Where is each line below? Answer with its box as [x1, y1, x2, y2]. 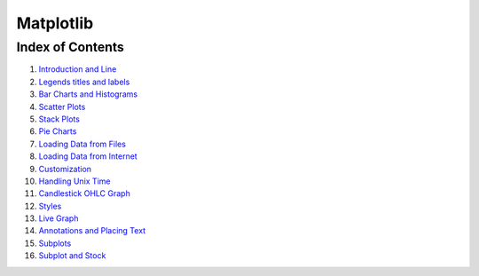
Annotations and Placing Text [38, 225, 146, 236]
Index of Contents [16, 39, 124, 55]
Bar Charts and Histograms [38, 89, 137, 99]
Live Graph [38, 213, 79, 224]
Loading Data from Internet [38, 151, 137, 162]
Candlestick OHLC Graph [38, 188, 130, 199]
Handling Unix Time [38, 176, 111, 186]
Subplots [38, 238, 72, 248]
